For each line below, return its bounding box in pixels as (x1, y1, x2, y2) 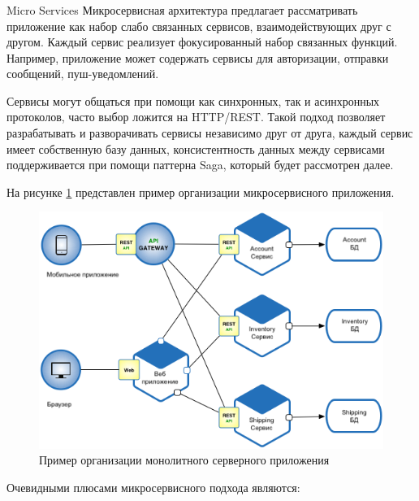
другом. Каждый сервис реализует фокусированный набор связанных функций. (6, 33, 398, 50)
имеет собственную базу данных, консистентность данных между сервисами (6, 140, 385, 157)
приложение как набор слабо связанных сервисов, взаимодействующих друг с (6, 17, 391, 34)
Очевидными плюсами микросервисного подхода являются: (6, 478, 300, 495)
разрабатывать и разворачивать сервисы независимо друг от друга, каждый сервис (6, 124, 413, 142)
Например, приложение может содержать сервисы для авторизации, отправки (6, 49, 389, 66)
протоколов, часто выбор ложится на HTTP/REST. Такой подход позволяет (6, 108, 386, 125)
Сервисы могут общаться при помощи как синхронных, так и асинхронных (6, 92, 380, 109)
